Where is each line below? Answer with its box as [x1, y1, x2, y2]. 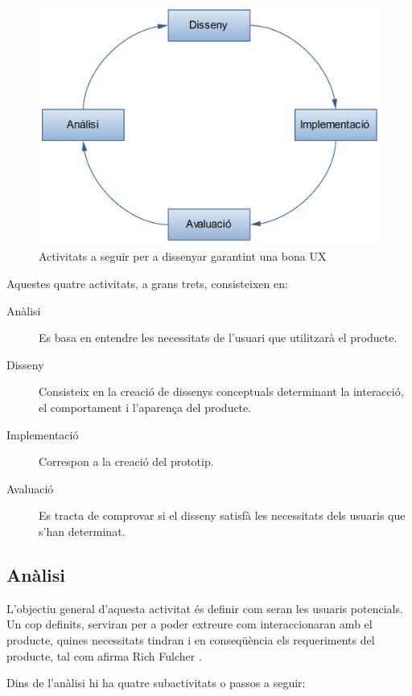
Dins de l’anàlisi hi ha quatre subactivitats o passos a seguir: [6, 674, 306, 691]
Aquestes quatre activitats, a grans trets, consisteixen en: [6, 275, 288, 292]
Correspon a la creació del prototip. [39, 453, 214, 470]
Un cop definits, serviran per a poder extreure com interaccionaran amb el [6, 616, 373, 632]
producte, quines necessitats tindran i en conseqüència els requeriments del [6, 631, 375, 648]
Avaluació [6, 480, 54, 496]
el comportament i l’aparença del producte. [39, 399, 252, 416]
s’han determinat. [39, 523, 126, 539]
